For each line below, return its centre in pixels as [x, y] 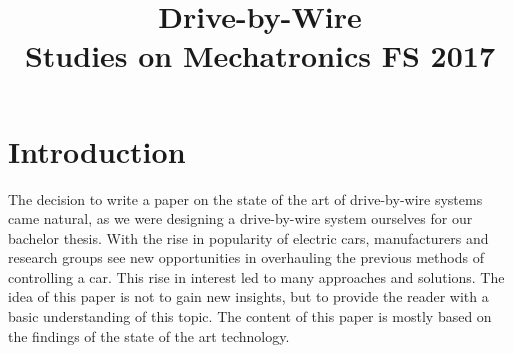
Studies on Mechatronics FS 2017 [260, 55]
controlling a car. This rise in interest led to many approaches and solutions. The [256, 276]
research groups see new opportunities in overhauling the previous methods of [246, 257]
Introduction [97, 150]
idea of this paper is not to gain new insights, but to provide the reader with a [248, 296]
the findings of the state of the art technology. [149, 335]
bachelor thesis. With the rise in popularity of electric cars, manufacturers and [248, 237]
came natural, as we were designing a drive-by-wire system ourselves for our [240, 218]
